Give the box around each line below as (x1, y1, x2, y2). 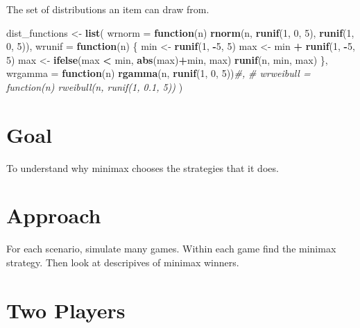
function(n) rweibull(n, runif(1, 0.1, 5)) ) (6, 79, 183, 94)
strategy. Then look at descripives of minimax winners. (6, 255, 239, 269)
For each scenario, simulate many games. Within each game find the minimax (6, 241, 336, 256)
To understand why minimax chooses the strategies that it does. (6, 160, 279, 175)
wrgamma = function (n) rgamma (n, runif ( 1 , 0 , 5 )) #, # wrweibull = (6, 66, 311, 80)
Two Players (6, 295, 126, 324)
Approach (6, 201, 101, 230)
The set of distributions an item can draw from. (6, 2, 209, 16)
